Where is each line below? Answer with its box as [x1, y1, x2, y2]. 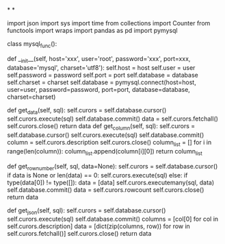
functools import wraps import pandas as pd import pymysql [7, 27, 178, 34]
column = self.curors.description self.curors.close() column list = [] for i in [7, 138, 212, 148]
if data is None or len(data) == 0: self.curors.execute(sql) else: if [7, 171, 188, 179]
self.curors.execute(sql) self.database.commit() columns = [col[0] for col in [7, 215, 219, 223]
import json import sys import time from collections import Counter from [7, 19, 211, 27]
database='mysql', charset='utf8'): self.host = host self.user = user [7, 63, 196, 71]
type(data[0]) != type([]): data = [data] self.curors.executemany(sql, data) [7, 178, 215, 186]
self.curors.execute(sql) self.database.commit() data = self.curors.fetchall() [7, 114, 219, 123]
